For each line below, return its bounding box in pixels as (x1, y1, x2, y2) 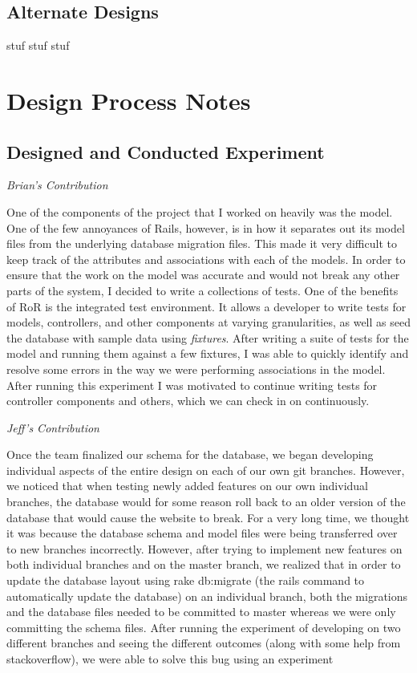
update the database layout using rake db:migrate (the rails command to (6, 572, 365, 589)
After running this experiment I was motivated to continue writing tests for (6, 376, 378, 393)
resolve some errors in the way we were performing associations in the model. (6, 360, 386, 377)
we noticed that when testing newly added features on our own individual (6, 477, 368, 494)
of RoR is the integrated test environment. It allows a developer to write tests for (6, 298, 407, 314)
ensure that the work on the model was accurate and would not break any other (6, 266, 400, 283)
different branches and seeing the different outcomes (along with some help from (6, 634, 401, 651)
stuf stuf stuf (6, 37, 70, 54)
